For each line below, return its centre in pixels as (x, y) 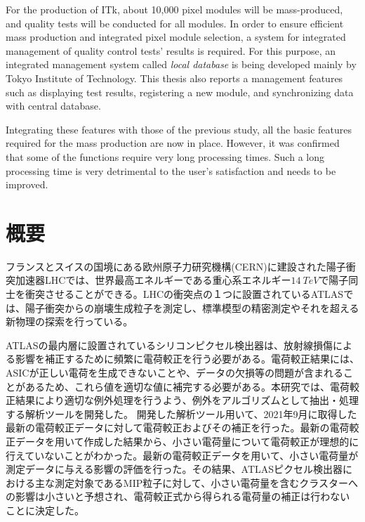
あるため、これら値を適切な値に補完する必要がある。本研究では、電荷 (187, 386)
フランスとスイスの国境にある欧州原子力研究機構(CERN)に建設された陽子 (176, 266)
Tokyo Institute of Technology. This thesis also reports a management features (174, 78)
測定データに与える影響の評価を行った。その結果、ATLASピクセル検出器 (174, 469)
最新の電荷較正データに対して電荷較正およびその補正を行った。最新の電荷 (178, 428)
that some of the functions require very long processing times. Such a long (165, 156)
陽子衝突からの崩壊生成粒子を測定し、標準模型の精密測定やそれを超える (192, 307)
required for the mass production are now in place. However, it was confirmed (173, 143)
